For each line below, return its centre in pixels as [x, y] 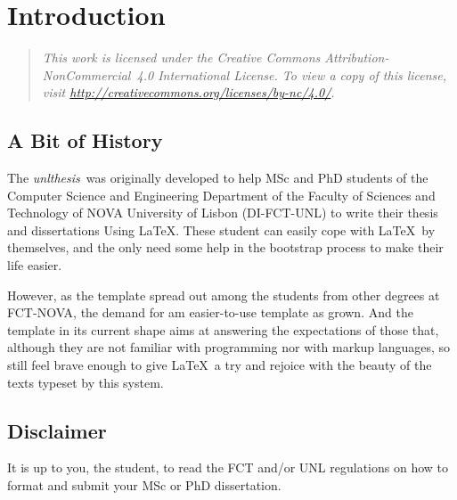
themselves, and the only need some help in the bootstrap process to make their [225, 247]
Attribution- [357, 57]
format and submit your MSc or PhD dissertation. [144, 485]
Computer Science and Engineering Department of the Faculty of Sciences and [221, 195]
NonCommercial [86, 74]
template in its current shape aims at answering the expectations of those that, [223, 329]
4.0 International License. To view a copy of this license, [292, 74]
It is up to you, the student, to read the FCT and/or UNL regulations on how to [228, 467]
